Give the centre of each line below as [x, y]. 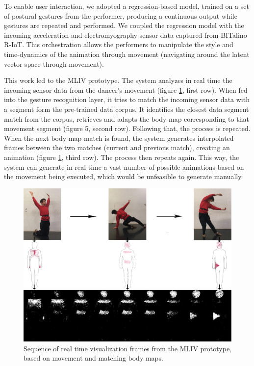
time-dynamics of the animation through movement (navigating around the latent [127, 54]
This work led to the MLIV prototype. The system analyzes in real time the [118, 80]
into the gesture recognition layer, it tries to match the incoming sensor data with [127, 99]
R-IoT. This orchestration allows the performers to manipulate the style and [119, 44]
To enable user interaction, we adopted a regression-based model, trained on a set [127, 6]
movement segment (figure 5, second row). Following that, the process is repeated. [127, 128]
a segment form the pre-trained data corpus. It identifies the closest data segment [127, 109]
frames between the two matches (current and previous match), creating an [117, 147]
